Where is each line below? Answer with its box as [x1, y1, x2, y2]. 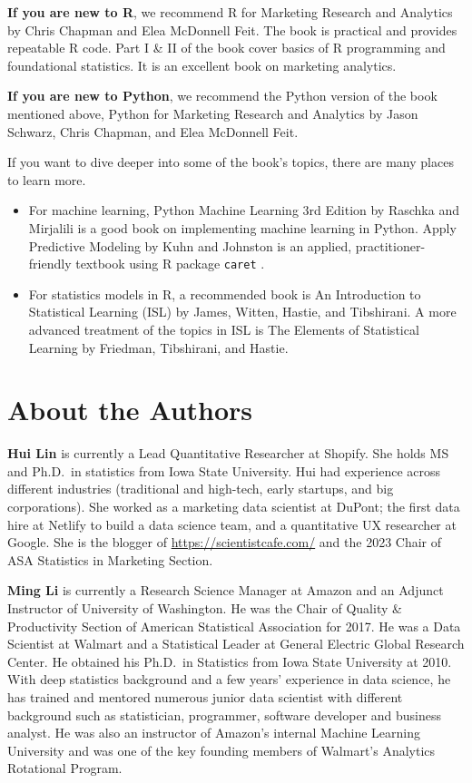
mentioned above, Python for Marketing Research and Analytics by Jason [7, 103, 418, 122]
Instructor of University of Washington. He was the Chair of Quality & [7, 599, 402, 618]
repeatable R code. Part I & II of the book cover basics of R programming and [7, 38, 446, 57]
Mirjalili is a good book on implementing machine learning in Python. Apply [28, 218, 457, 237]
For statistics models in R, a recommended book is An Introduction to [28, 284, 421, 303]
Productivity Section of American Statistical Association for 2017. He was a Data [7, 616, 461, 635]
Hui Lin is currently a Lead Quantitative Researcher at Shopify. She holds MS [7, 444, 449, 463]
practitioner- [355, 236, 426, 255]
